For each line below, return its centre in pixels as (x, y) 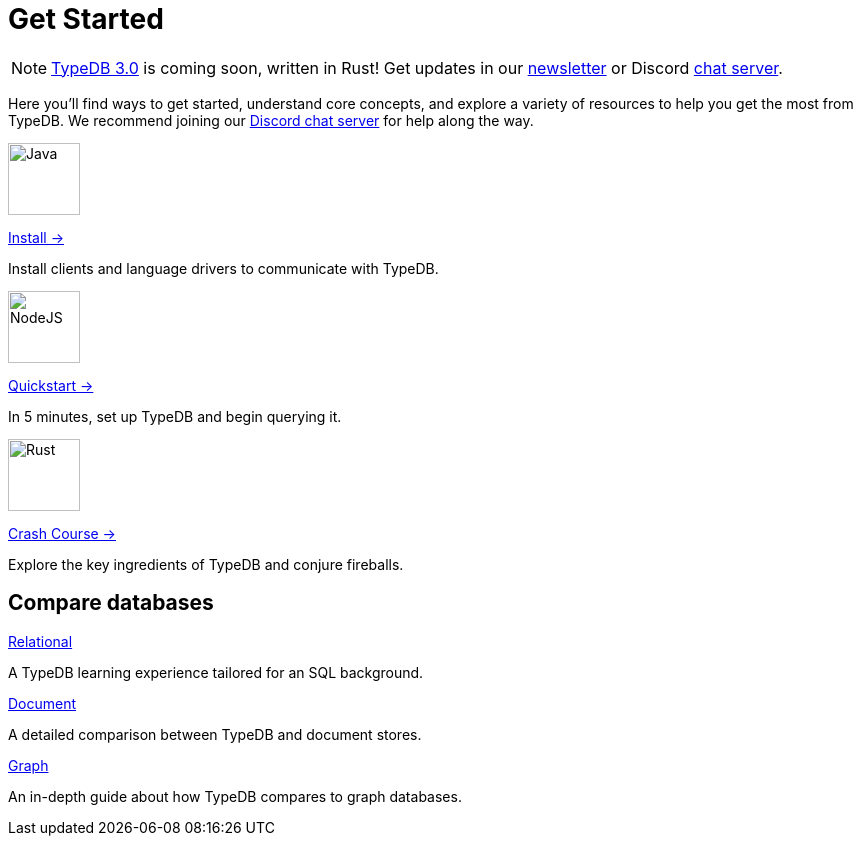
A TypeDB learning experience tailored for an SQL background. (216, 672)
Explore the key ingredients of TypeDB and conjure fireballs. (206, 564)
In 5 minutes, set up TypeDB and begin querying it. (175, 416)
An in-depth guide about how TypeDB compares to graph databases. (235, 796)
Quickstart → (51, 385)
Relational (40, 641)
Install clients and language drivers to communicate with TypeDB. (223, 268)
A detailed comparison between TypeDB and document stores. (215, 734)
